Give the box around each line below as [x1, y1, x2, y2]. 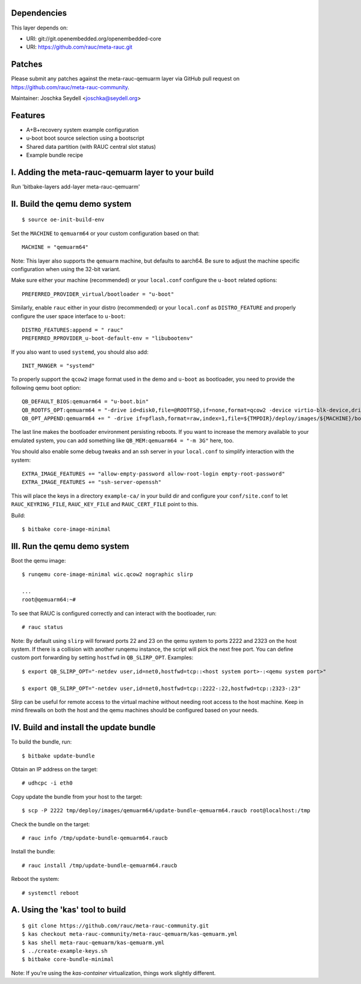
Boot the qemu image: [11, 557, 66, 564]
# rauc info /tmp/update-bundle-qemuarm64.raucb [22, 835, 168, 841]
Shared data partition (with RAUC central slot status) [26, 143, 156, 150]
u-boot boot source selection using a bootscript [26, 134, 144, 142]
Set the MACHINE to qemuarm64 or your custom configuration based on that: [11, 230, 200, 237]
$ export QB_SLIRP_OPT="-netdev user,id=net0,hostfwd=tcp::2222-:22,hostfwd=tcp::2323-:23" [22, 685, 301, 692]
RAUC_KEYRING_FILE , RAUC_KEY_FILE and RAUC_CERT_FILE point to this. [11, 501, 199, 508]
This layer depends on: [11, 24, 69, 31]
